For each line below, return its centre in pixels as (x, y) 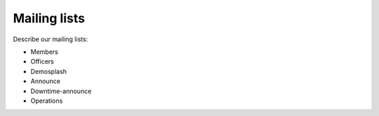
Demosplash (48, 71)
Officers (42, 61)
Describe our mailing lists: (51, 39)
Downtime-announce (61, 91)
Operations (47, 101)
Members (45, 52)
